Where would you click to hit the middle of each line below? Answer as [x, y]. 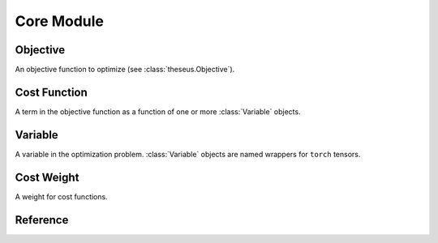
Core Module [60, 21]
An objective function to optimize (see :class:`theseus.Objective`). [125, 70]
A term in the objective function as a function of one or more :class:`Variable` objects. [158, 111]
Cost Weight [47, 177]
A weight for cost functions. [62, 196]
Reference [42, 220]
